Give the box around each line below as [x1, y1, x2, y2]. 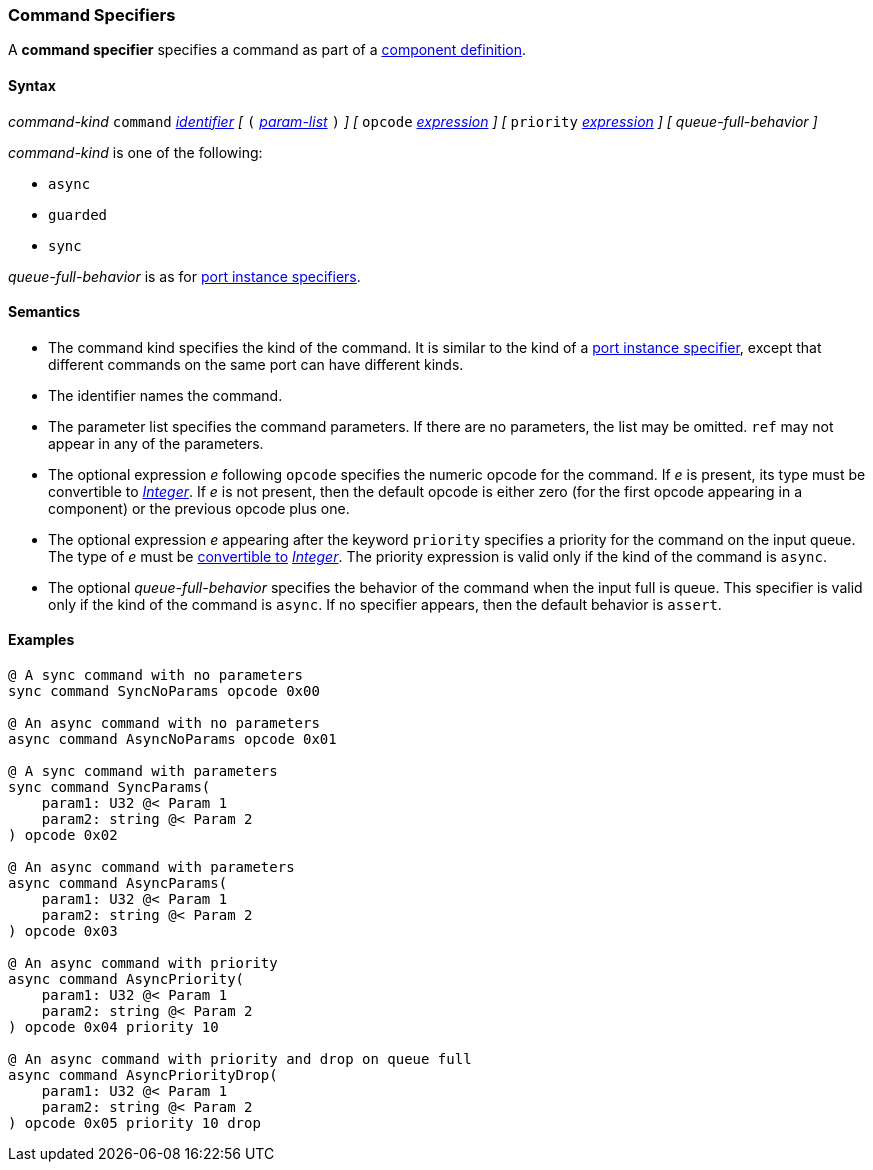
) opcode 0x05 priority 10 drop [8, 1115, 261, 1132]
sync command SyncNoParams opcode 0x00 [8, 683, 320, 700]
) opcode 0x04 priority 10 [8, 1019, 219, 1036]
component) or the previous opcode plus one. [48, 499, 350, 517]
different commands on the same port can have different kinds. [48, 355, 464, 373]
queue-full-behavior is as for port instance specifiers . [8, 267, 361, 285]
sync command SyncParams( [8, 779, 211, 796]
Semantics [8, 303, 81, 321]
